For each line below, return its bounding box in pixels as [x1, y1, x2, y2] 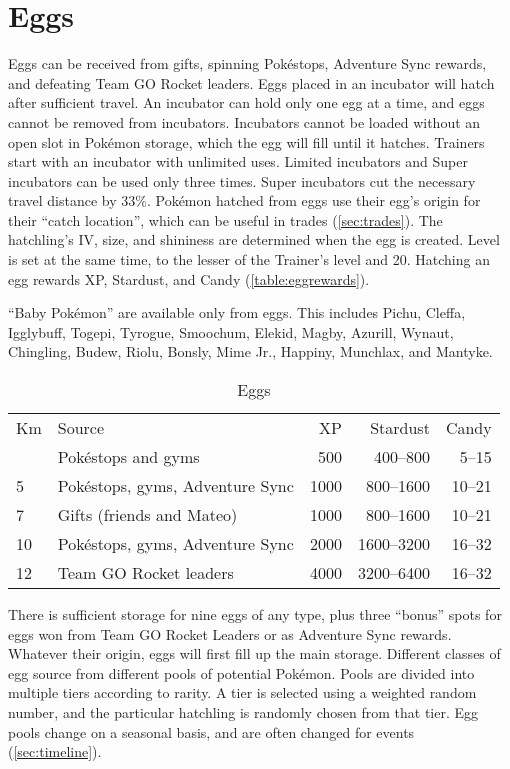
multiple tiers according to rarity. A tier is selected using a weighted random [8, 682, 477, 703]
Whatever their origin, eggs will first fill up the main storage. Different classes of [8, 643, 501, 664]
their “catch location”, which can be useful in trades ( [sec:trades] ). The [8, 209, 443, 230]
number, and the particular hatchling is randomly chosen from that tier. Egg [8, 702, 479, 722]
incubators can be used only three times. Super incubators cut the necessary [8, 170, 476, 191]
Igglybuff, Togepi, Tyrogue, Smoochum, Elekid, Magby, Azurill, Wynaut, [8, 321, 454, 342]
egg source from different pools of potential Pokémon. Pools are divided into [8, 662, 475, 683]
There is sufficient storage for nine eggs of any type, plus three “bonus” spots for [8, 604, 502, 625]
